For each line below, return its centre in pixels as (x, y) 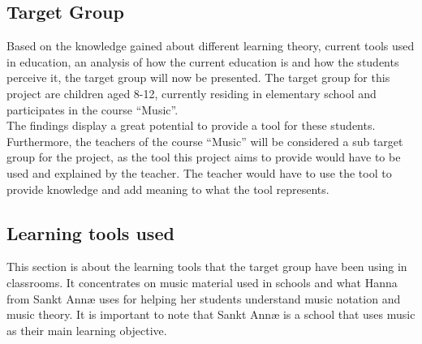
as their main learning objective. (87, 330)
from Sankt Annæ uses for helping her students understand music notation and (204, 298)
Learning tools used (90, 232)
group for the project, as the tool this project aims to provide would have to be (204, 157)
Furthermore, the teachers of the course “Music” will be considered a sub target (205, 141)
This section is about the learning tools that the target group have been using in (207, 267)
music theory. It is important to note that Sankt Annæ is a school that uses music (211, 314)
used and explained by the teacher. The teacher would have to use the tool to (199, 172)
